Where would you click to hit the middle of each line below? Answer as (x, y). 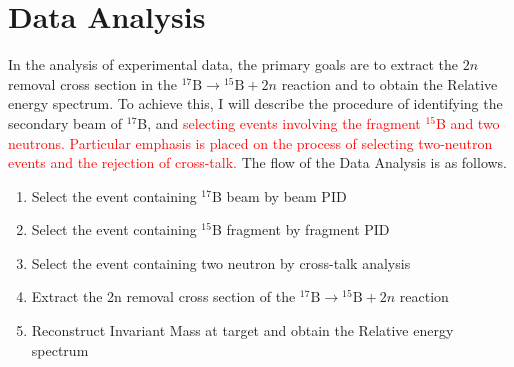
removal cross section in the (93, 83)
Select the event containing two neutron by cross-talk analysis (221, 262)
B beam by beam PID (279, 195)
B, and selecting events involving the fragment (279, 122)
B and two (468, 122)
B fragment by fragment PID (300, 229)
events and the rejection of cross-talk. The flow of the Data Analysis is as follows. (258, 162)
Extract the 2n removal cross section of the (163, 296)
